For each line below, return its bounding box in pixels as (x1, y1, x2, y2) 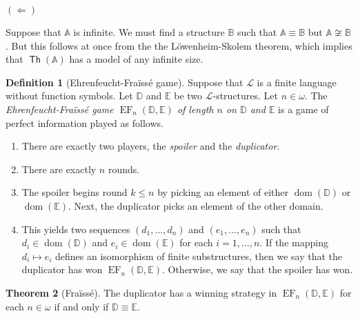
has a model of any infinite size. (69, 52, 203, 66)
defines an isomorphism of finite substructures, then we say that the (55, 248, 343, 263)
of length (177, 101, 214, 116)
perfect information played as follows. (6, 115, 163, 130)
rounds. (108, 161, 140, 176)
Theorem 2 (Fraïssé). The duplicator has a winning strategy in (6, 285, 277, 299)
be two (174, 88, 203, 103)
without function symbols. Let (6, 88, 133, 103)
